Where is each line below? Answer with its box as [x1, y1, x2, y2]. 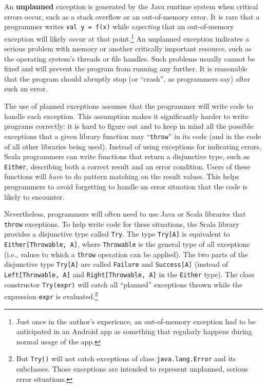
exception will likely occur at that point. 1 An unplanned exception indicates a [4, 31, 249, 44]
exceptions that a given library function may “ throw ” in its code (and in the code [4, 130, 261, 141]
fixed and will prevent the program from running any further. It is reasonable [4, 63, 247, 74]
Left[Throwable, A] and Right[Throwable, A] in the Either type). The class [4, 269, 255, 279]
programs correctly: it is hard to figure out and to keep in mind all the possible [4, 121, 254, 131]
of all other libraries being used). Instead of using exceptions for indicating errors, [4, 141, 261, 151]
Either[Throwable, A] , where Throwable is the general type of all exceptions [4, 239, 250, 249]
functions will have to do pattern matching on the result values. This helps [4, 171, 239, 182]
